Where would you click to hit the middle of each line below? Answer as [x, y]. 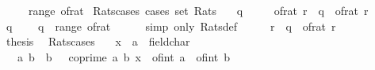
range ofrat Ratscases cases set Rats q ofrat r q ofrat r [198, 10]
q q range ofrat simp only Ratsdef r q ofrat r [171, 26]
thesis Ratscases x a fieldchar [98, 41]
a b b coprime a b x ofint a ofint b [124, 56]
